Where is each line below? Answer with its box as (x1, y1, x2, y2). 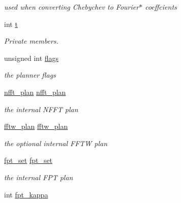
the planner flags (4, 70, 56, 80)
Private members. (4, 36, 58, 46)
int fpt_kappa (4, 189, 48, 199)
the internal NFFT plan (4, 104, 78, 114)
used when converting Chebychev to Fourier (4, 2, 139, 12)
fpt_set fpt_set (4, 155, 53, 165)
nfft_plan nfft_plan (4, 86, 66, 97)
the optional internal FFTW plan (4, 138, 108, 148)
